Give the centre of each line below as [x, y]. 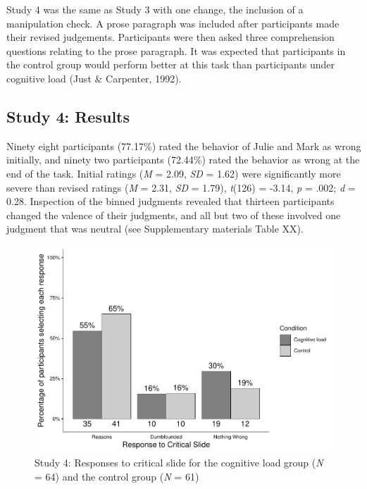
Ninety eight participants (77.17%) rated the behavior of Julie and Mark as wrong [184, 146]
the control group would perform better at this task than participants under [171, 64]
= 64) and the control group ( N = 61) [117, 476]
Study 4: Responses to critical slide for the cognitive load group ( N [179, 463]
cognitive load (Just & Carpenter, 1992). [94, 78]
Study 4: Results [68, 116]
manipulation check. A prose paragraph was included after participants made [173, 23]
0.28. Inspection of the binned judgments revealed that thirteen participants [170, 201]
